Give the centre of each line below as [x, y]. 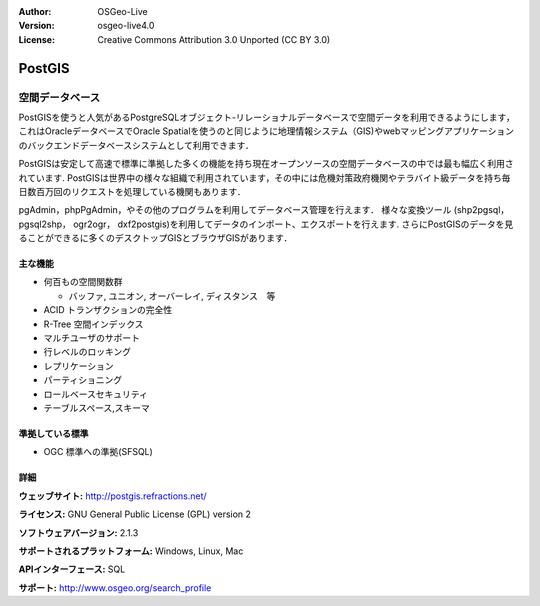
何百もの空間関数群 [83, 282]
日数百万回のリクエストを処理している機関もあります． [132, 191]
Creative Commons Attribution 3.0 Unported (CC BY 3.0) [214, 39]
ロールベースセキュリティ [96, 394]
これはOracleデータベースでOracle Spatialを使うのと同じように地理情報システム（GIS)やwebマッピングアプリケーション [266, 131]
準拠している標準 [53, 433]
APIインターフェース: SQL [72, 569]
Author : [35, 11]
